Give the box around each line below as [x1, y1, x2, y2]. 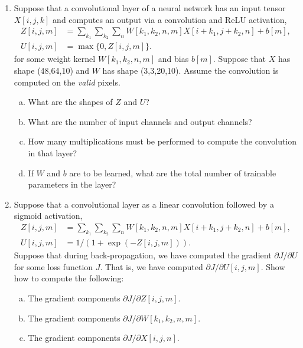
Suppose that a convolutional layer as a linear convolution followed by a [14, 198, 274, 210]
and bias [158, 52, 189, 65]
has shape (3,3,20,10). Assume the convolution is [102, 64, 279, 77]
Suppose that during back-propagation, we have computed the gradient [14, 249, 272, 261]
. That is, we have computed [100, 260, 203, 273]
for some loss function [14, 260, 93, 273]
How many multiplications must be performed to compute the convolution [28, 135, 297, 147]
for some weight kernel [14, 52, 96, 65]
